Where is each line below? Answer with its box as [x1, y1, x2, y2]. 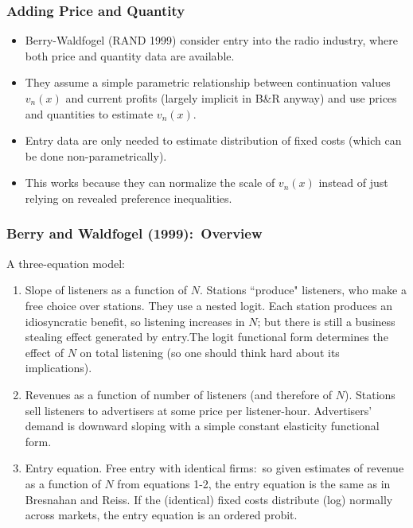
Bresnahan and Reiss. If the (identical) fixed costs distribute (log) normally [25, 491, 393, 507]
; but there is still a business [257, 313, 395, 329]
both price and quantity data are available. [25, 47, 235, 64]
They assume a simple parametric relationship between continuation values [25, 74, 391, 91]
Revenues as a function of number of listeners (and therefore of [25, 386, 333, 402]
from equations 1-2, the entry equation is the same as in [117, 475, 391, 491]
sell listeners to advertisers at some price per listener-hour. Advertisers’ [25, 402, 372, 418]
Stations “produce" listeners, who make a [206, 281, 407, 298]
